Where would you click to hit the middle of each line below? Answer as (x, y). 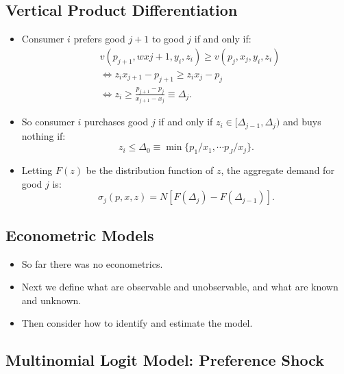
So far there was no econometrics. (92, 263)
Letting (37, 170)
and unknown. (51, 300)
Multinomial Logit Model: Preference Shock (165, 360)
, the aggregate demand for (278, 170)
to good (168, 39)
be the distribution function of (150, 170)
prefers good (99, 39)
